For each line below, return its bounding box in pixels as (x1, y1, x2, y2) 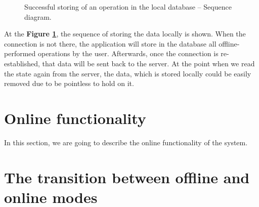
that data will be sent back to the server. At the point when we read (42, 58, 255, 68)
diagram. (24, 11, 52, 22)
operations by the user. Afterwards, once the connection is (37, 48, 219, 59)
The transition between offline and (4, 167, 250, 187)
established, (4, 58, 40, 68)
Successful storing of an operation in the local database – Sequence (24, 2, 232, 12)
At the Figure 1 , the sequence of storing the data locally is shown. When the (4, 28, 246, 39)
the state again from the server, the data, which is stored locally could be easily (4, 68, 251, 78)
